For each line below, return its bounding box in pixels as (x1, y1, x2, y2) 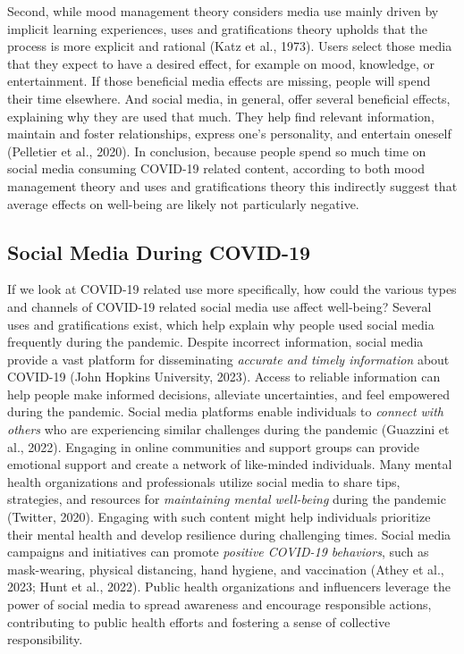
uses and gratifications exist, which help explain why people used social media (7, 314, 434, 333)
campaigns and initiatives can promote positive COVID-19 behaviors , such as (7, 542, 429, 561)
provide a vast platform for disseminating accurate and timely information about (7, 349, 450, 368)
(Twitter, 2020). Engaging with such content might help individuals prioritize (7, 507, 431, 526)
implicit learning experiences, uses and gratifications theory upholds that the (7, 19, 427, 38)
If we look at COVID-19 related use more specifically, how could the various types (7, 280, 457, 298)
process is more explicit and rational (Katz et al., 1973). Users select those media (7, 37, 452, 55)
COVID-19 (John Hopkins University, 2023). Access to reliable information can (7, 367, 441, 386)
